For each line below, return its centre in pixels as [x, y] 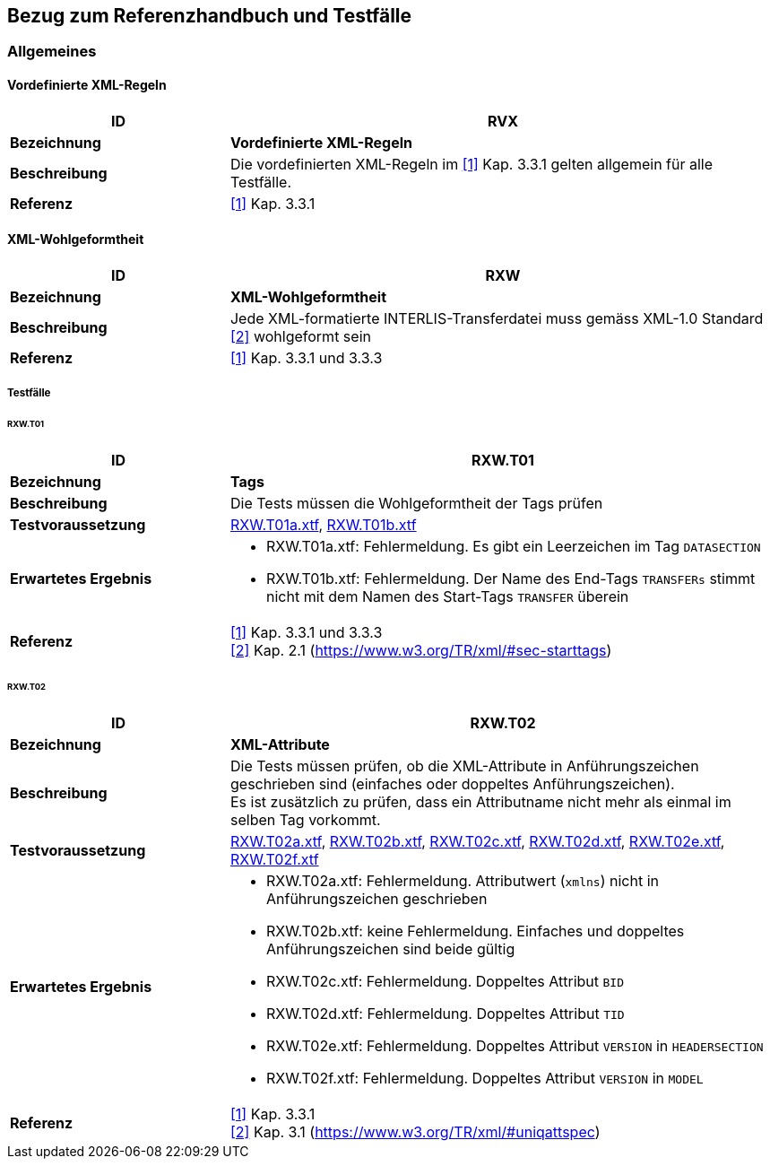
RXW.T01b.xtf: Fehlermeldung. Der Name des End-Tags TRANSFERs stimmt [510, 578]
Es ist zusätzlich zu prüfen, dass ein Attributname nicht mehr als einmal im [480, 801]
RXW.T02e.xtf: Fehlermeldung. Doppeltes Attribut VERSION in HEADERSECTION [515, 1045]
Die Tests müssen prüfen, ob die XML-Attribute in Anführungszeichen [464, 766]
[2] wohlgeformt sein [300, 336]
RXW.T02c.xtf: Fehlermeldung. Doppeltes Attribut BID [445, 981]
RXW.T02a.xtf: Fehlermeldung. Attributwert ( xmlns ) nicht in [462, 880]
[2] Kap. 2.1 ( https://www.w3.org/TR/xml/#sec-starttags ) [421, 650]
